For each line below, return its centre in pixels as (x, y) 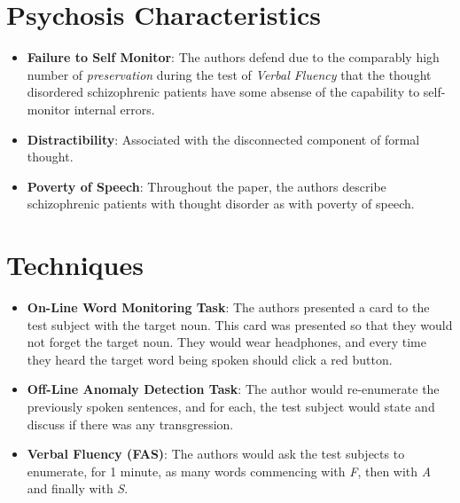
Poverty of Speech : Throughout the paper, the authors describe (207, 186)
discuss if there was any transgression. (130, 424)
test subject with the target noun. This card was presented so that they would (240, 324)
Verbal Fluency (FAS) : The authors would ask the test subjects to (216, 454)
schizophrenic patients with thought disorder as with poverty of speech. (221, 204)
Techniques (75, 265)
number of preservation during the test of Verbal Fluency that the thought (229, 74)
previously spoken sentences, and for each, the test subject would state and (231, 406)
